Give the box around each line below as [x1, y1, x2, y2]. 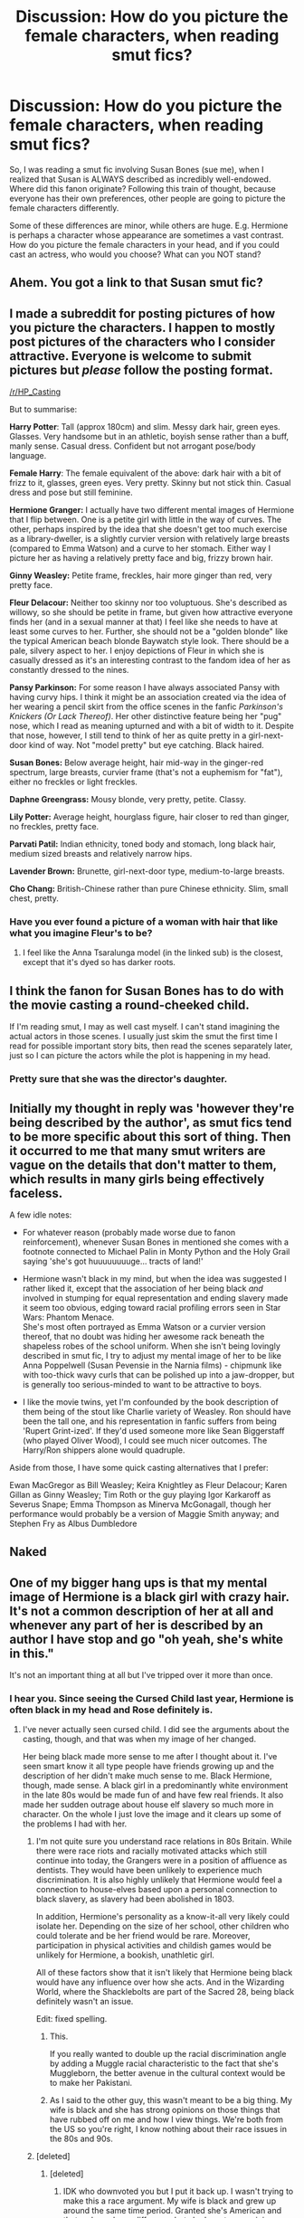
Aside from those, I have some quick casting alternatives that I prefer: [9, 1462, 269, 1473]
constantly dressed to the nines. [9, 665, 129, 676]
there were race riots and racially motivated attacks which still [35, 1845, 267, 1856]
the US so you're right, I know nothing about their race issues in [49, 2124, 288, 2135]
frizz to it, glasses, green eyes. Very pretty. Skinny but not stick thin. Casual [9, 478, 291, 488]
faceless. [9, 1185, 63, 1200]
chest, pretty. [9, 893, 59, 904]
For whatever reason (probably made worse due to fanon [22, 1227, 236, 1237]
